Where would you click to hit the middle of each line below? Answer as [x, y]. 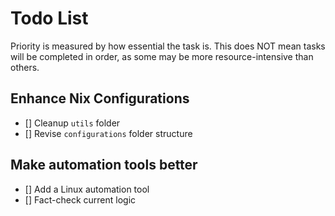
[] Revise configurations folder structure [108, 133]
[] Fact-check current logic [80, 199]
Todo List [49, 18]
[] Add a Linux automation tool [87, 189]
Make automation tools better [104, 165]
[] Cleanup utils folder [72, 123]
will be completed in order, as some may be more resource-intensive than [162, 56]
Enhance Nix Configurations [100, 98]
